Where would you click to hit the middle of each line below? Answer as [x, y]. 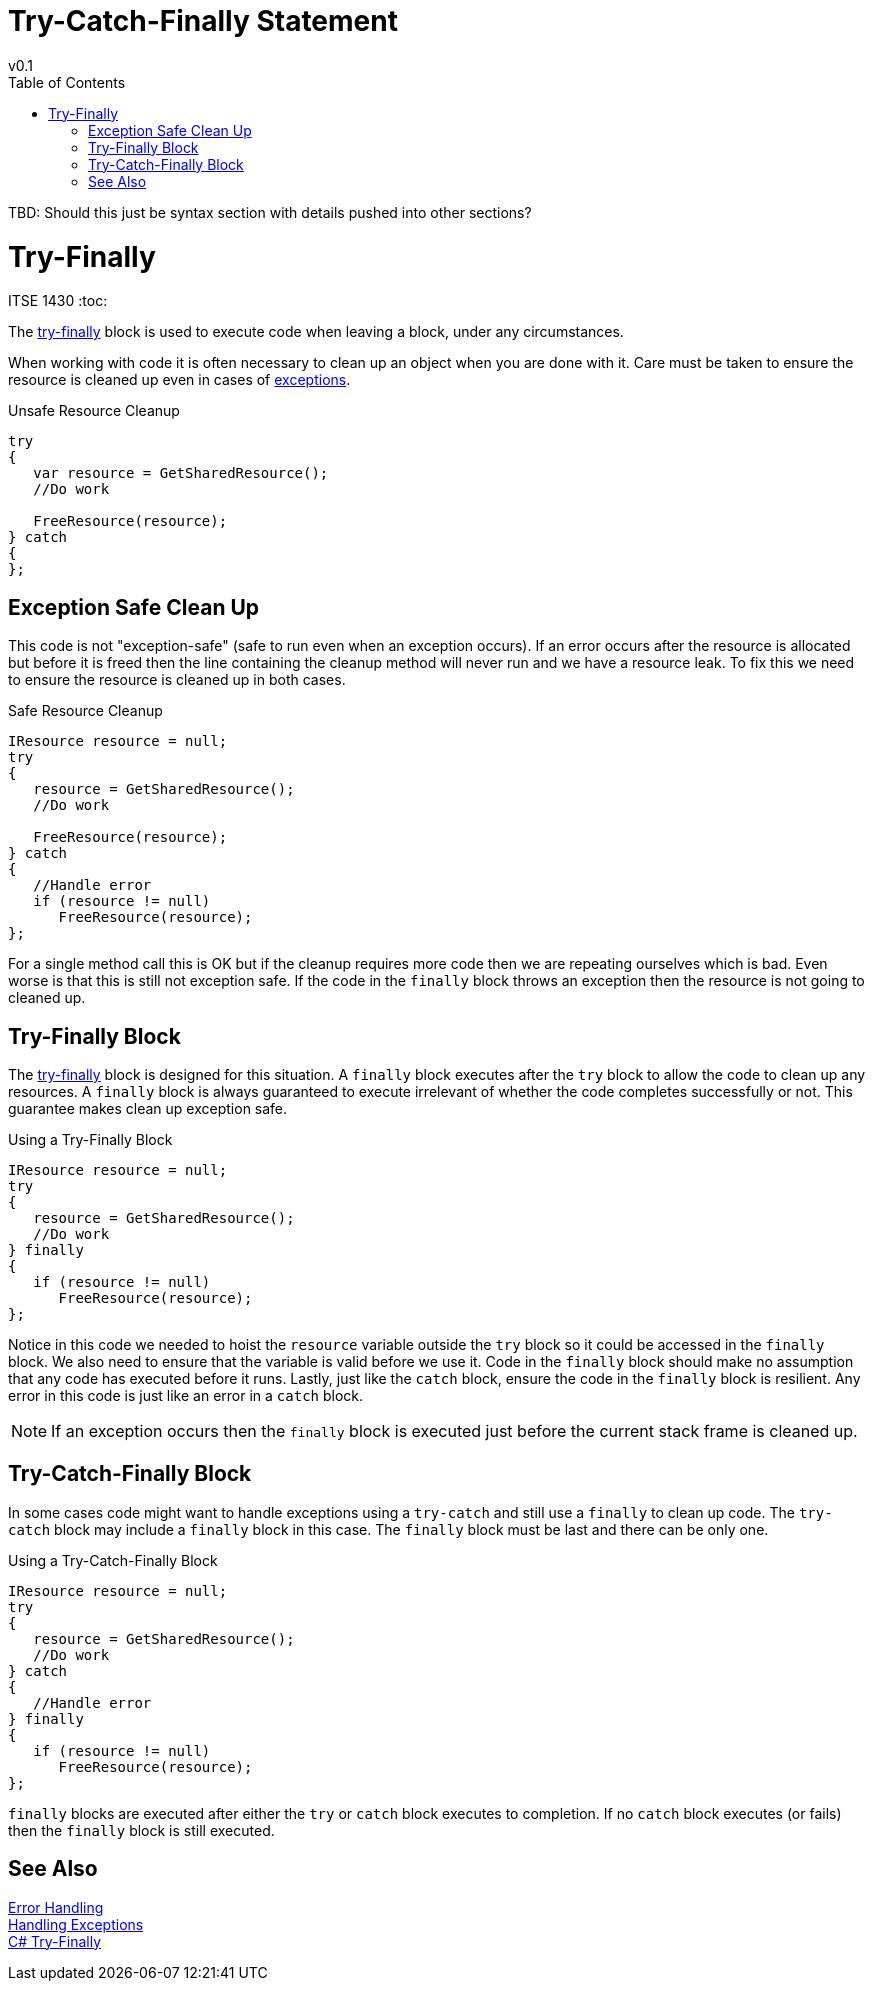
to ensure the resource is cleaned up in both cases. [177, 680]
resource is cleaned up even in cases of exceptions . [179, 380]
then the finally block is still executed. [141, 1830]
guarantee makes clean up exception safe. [148, 1108]
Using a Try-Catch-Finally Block [113, 1560]
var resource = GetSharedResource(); [181, 473]
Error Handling [56, 1907]
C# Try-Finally [55, 1941]
